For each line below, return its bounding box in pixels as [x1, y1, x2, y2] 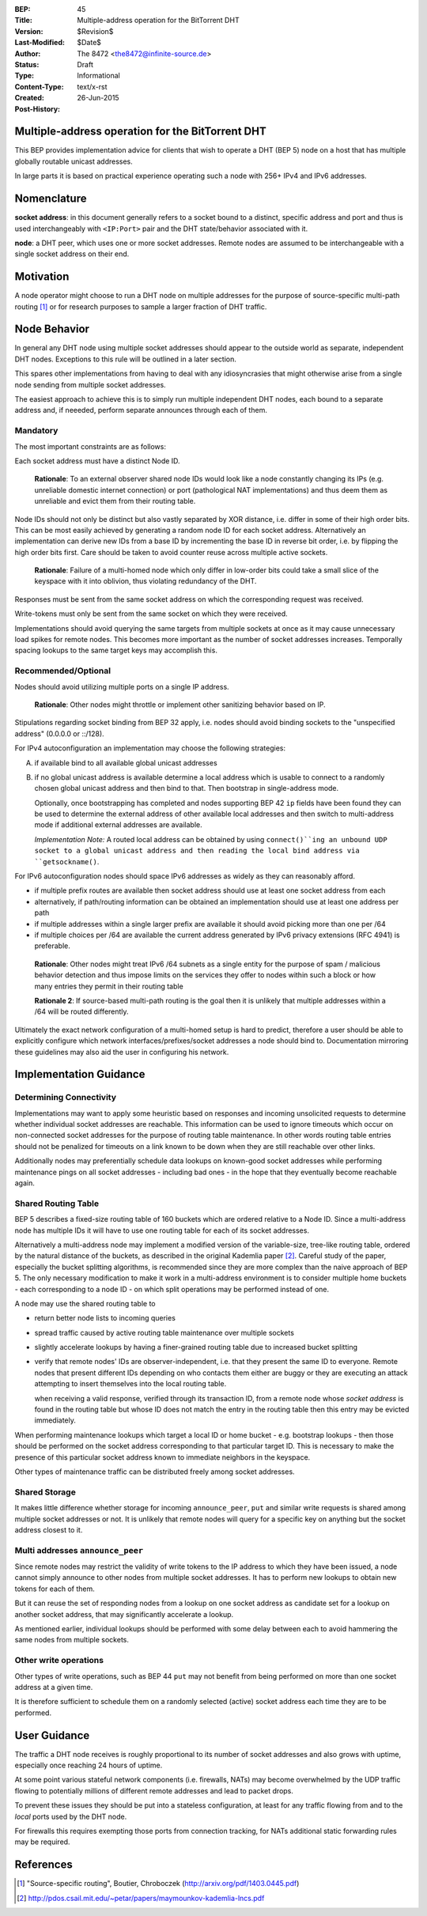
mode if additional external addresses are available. [34, 820, 202, 830]
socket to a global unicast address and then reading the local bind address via [34, 846, 360, 856]
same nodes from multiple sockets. [14, 1635, 130, 1645]
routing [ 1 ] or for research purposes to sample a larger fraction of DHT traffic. [14, 301, 267, 312]
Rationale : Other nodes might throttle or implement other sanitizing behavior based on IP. [34, 700, 326, 709]
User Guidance [14, 1729, 90, 1742]
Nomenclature [14, 192, 87, 206]
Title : [14, 16, 33, 25]
